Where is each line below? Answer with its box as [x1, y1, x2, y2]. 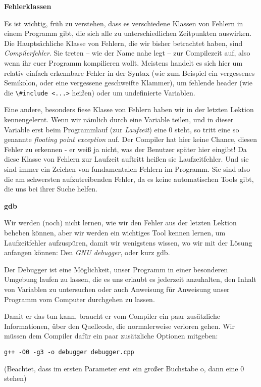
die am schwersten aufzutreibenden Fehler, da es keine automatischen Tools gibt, [4, 173, 254, 184]
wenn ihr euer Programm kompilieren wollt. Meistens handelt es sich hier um [4, 57, 243, 68]
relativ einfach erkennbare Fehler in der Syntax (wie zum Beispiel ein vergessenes [4, 67, 255, 78]
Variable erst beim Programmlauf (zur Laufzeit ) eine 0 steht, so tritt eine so [4, 124, 239, 134]
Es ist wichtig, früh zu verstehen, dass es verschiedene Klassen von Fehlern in [4, 18, 243, 28]
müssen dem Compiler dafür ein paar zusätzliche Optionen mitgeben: [4, 330, 218, 341]
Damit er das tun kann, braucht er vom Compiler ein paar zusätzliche [4, 311, 220, 321]
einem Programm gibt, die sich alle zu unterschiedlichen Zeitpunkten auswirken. [4, 28, 252, 38]
